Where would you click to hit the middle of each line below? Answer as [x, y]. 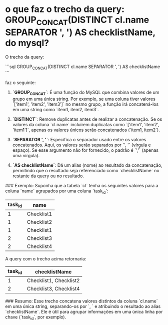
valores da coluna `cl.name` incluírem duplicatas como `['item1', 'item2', [86, 125]
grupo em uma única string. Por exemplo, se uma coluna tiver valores [84, 99]
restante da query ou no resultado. [48, 176]
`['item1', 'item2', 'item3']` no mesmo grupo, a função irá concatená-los [85, 104]
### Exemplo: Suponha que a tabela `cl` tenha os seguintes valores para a [82, 186]
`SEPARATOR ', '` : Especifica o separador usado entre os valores [79, 140]
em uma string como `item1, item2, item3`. [55, 110]
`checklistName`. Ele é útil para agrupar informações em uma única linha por [84, 312]
